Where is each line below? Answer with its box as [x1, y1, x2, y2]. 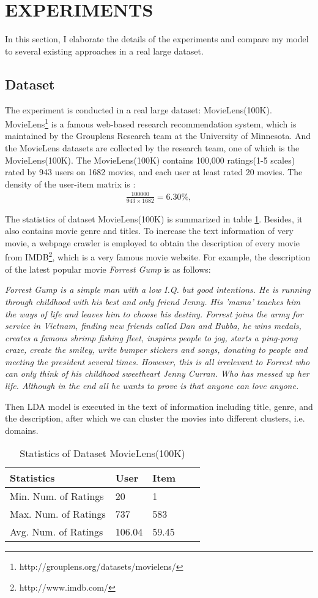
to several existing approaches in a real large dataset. [5, 44, 204, 57]
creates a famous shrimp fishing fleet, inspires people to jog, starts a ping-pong [5, 331, 298, 344]
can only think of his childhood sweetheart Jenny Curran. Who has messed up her [5, 367, 309, 380]
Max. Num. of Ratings [10, 507, 106, 521]
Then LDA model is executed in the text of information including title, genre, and [5, 399, 313, 412]
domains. [5, 423, 39, 436]
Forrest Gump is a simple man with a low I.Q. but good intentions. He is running [5, 283, 311, 296]
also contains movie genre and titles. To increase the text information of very [5, 224, 294, 237]
